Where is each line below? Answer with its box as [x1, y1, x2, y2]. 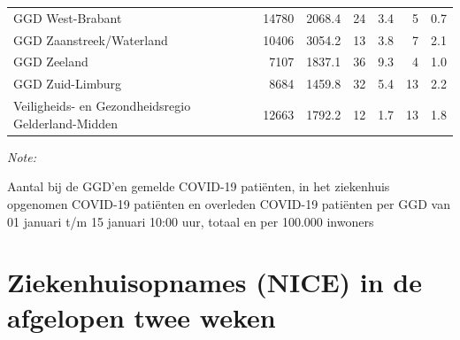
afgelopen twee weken [7, 298, 276, 335]
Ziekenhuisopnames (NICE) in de [7, 264, 423, 300]
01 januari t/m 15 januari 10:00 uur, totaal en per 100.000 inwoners [7, 212, 374, 230]
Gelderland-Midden [13, 113, 119, 132]
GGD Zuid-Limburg [13, 74, 121, 93]
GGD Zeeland [13, 52, 88, 71]
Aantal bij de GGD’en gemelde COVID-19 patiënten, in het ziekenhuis [7, 177, 390, 196]
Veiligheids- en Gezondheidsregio [13, 97, 191, 115]
